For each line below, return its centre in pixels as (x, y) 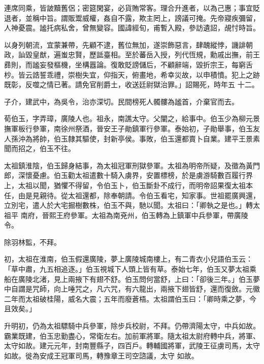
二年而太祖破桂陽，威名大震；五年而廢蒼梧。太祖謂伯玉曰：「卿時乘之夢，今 (130, 298)
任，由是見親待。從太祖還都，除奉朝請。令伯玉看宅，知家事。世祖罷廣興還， (132, 195)
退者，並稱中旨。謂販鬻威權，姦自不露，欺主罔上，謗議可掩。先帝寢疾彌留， (132, 17)
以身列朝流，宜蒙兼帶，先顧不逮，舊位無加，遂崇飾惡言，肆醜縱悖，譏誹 (125, 44)
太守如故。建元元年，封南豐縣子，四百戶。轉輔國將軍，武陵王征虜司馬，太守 (132, 345)
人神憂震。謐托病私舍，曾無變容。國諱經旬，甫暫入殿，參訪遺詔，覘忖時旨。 (132, 28)
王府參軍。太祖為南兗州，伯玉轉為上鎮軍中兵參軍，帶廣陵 (152, 215)
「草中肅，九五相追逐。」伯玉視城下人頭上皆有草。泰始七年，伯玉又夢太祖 (127, 269)
